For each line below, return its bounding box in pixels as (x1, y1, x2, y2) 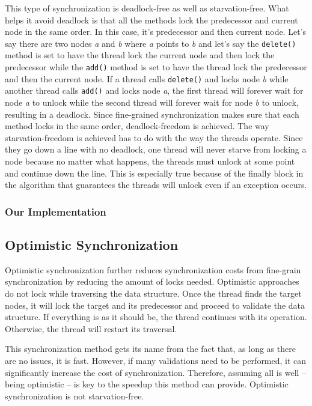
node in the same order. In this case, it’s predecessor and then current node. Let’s (5, 25, 307, 38)
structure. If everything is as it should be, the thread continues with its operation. (5, 311, 307, 323)
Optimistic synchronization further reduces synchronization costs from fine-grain (5, 263, 301, 276)
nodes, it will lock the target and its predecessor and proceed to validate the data (5, 298, 305, 311)
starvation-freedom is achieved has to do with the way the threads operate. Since (5, 131, 303, 144)
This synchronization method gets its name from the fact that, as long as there (5, 342, 296, 355)
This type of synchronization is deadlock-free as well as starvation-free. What (5, 2, 289, 14)
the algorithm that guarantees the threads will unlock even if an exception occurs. (5, 178, 307, 191)
